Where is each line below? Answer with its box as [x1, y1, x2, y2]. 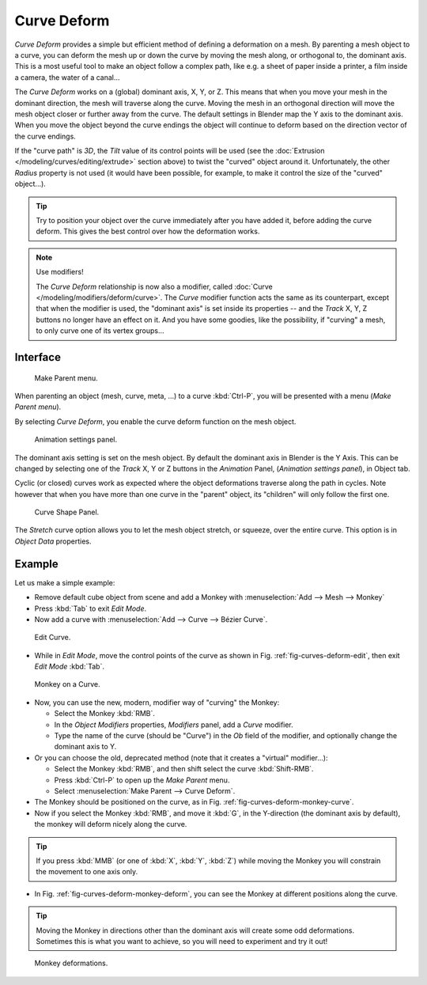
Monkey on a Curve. [34, 680, 100, 689]
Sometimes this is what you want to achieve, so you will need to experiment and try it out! [36, 936, 328, 945]
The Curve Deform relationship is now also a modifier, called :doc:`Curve [36, 282, 273, 291]
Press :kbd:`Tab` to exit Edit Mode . [34, 604, 147, 613]
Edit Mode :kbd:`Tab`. [34, 661, 104, 672]
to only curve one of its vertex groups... [36, 326, 165, 335]
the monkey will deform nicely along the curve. [34, 820, 187, 829]
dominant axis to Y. [54, 742, 117, 752]
